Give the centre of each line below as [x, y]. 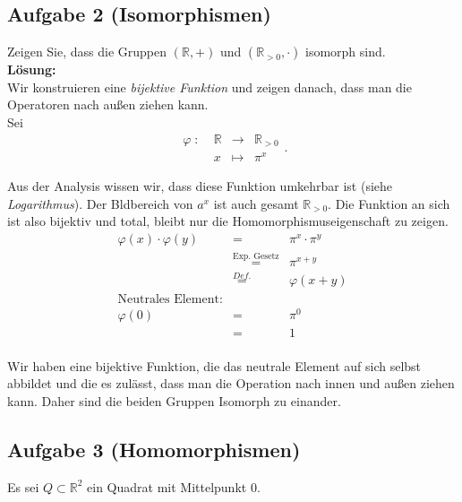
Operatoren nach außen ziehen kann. [108, 104]
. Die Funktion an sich [389, 203]
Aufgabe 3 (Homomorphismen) [154, 449]
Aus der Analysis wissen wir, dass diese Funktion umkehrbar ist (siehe [200, 186]
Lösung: [32, 69]
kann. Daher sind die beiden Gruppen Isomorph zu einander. [174, 400]
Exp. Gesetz [256, 256]
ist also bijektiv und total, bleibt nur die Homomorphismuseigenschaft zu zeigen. [228, 221]
